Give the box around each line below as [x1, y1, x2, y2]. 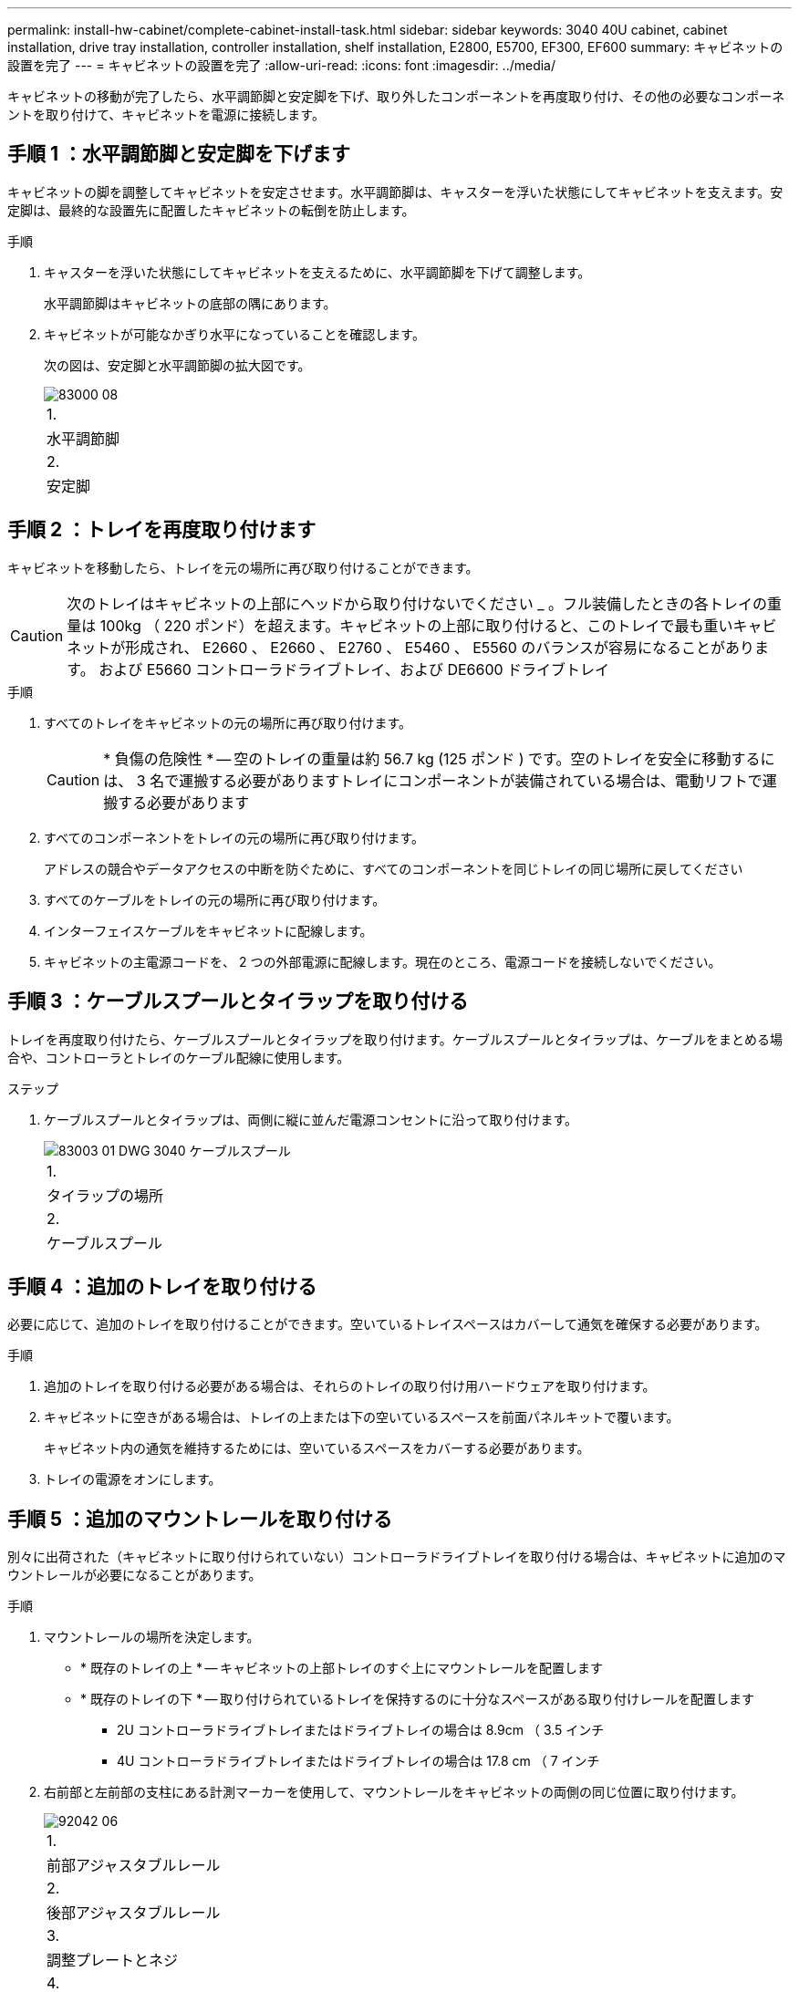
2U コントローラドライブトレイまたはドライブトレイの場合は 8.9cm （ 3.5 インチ [117, 1722, 605, 1738]
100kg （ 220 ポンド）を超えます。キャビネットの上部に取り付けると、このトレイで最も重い [99, 616, 733, 635]
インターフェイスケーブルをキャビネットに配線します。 [44, 922, 373, 939]
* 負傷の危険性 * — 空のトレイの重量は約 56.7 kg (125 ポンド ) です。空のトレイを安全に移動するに [103, 749, 775, 768]
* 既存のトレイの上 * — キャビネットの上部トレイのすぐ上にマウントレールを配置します [80, 1660, 603, 1676]
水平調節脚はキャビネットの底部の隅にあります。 [44, 295, 337, 311]
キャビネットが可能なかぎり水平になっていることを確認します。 [44, 326, 425, 342]
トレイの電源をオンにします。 [44, 1471, 222, 1488]
